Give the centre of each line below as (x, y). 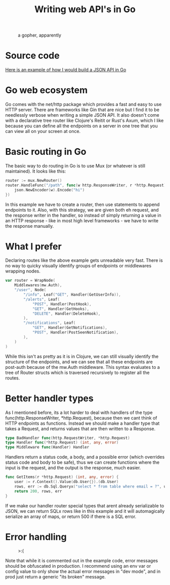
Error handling (36, 537)
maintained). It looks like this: (36, 171)
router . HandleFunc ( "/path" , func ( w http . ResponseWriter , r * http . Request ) (86, 185)
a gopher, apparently (40, 35)
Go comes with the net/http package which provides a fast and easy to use (83, 105)
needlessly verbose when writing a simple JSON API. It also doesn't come (82, 115)
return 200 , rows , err (38, 491)
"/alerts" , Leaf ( (41, 299)
